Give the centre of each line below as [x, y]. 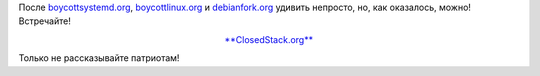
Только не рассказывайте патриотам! [99, 58]
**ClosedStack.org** [269, 39]
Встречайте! [45, 21]
